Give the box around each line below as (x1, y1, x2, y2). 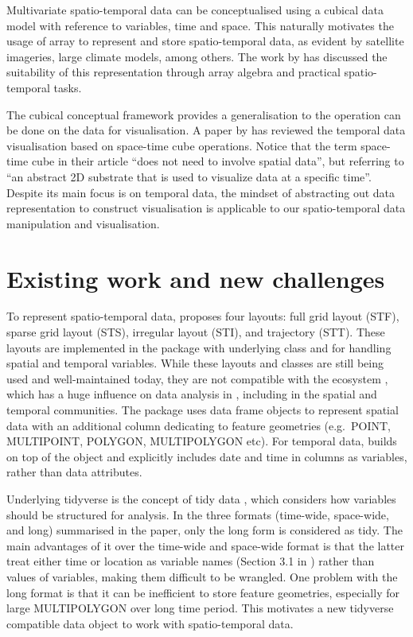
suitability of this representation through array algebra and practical (6, 64, 341, 80)
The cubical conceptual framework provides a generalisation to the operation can (6, 106, 401, 122)
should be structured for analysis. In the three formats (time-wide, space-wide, (6, 506, 389, 522)
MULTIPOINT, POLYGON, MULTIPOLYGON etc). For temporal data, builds (6, 433, 397, 449)
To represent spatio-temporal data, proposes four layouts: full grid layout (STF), (6, 308, 399, 324)
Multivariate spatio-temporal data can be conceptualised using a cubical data (6, 2, 384, 17)
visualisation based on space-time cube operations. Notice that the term (6, 137, 357, 153)
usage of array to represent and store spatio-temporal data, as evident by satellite (6, 33, 404, 49)
